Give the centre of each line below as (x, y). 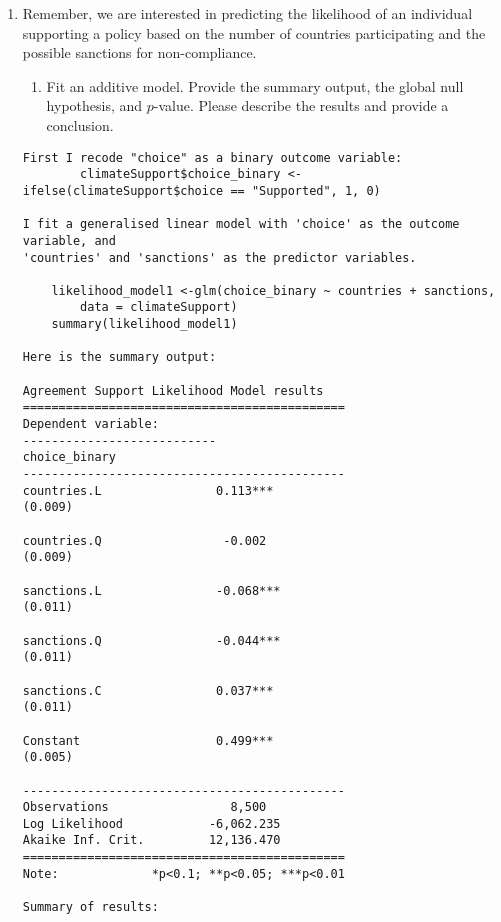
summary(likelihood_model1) (144, 324)
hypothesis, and (94, 105)
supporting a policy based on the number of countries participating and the (254, 32)
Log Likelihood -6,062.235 (151, 823)
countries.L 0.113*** (148, 490)
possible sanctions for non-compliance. (139, 52)
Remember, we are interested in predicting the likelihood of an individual (247, 13)
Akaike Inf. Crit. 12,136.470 (151, 840)
